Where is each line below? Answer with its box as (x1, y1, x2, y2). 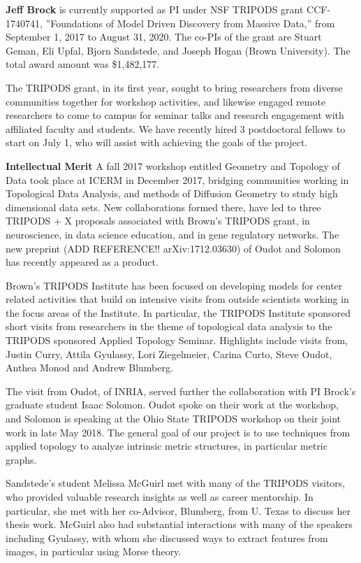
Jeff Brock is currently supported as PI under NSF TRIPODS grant (6, 2, 304, 16)
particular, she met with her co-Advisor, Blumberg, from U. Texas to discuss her (6, 503, 351, 518)
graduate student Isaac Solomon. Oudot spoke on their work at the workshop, (6, 397, 339, 412)
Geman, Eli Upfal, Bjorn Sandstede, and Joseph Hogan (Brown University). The (6, 43, 351, 57)
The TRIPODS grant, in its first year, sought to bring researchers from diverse (6, 80, 343, 94)
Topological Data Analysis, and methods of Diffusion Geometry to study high (6, 186, 338, 201)
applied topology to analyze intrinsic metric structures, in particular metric (6, 439, 327, 453)
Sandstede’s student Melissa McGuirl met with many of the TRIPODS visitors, (6, 476, 346, 490)
